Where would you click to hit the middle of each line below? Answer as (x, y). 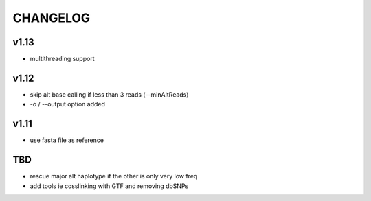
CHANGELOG (52, 18)
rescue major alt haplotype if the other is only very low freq (114, 176)
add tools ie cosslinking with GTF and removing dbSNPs (109, 186)
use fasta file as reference (67, 140)
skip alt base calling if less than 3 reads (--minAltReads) (109, 94)
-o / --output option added (68, 104)
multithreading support (63, 59)
